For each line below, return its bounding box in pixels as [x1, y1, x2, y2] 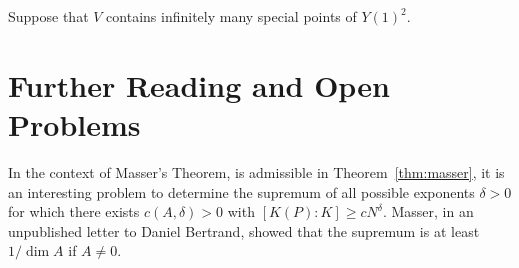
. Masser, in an [382, 201, 474, 222]
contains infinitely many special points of [106, 6, 357, 26]
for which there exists [8, 201, 140, 222]
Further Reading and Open [8, 64, 390, 105]
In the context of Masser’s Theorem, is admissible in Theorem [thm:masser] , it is [8, 161, 505, 182]
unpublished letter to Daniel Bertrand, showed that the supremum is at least [8, 220, 480, 241]
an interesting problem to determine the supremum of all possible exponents [8, 181, 475, 202]
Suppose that [8, 6, 89, 26]
